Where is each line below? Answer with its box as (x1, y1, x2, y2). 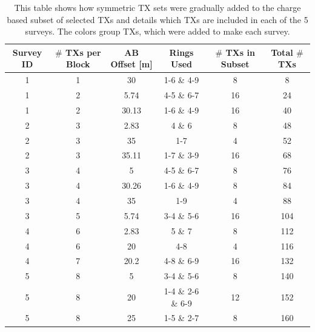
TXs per (65, 46, 101, 58)
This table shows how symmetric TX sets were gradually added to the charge (14, 1, 301, 13)
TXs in (225, 46, 255, 58)
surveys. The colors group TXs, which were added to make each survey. (25, 25, 290, 38)
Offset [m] (110, 58, 153, 70)
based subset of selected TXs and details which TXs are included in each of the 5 (7, 13, 308, 25)
